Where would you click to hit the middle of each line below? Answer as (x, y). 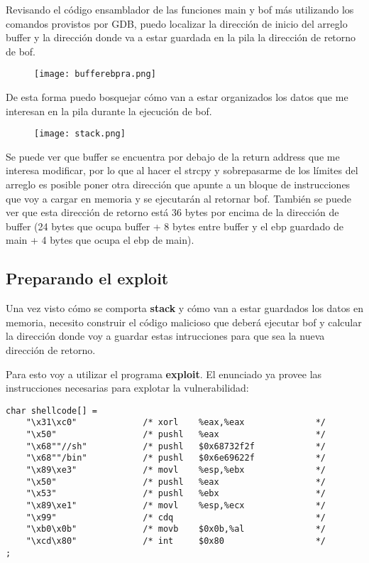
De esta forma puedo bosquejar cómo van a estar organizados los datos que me (177, 97)
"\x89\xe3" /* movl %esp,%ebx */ (176, 470)
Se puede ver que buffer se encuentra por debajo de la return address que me (173, 156)
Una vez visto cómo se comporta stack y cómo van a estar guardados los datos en (184, 308)
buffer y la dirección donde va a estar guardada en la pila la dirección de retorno (181, 37)
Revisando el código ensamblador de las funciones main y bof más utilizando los (180, 9)
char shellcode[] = (51, 411)
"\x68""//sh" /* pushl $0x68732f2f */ (176, 446)
